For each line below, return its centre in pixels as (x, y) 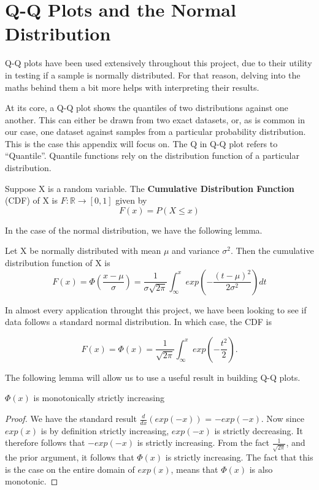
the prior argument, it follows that (70, 457)
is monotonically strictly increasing (99, 398)
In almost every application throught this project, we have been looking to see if (156, 309)
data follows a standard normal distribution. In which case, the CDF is (138, 322)
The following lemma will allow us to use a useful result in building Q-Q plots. (153, 377)
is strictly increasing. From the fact (203, 442)
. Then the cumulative (272, 251)
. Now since (282, 418)
